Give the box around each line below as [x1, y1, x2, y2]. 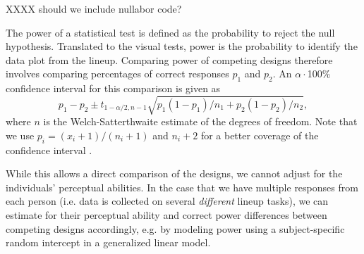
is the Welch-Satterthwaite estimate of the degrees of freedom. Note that [43, 114, 358, 129]
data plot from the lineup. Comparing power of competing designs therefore [6, 52, 333, 67]
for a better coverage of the [200, 127, 319, 142]
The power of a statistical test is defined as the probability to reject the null [6, 25, 335, 39]
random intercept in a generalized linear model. [6, 235, 211, 250]
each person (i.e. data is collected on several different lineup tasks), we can [6, 193, 329, 208]
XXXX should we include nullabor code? [6, 1, 182, 15]
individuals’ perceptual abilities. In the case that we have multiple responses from [6, 179, 358, 194]
